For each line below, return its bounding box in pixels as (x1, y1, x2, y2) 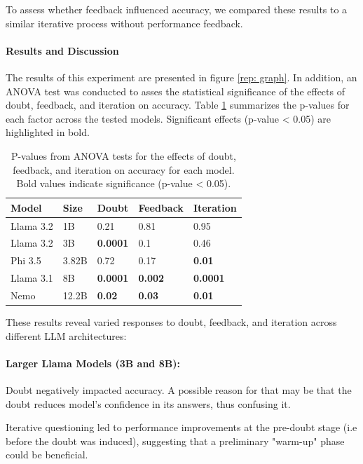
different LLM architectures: (6, 328, 127, 343)
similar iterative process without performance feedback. (6, 15, 243, 30)
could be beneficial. (6, 447, 88, 462)
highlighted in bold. (6, 125, 90, 139)
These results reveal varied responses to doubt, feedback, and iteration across (6, 315, 337, 329)
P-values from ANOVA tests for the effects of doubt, (11, 148, 236, 163)
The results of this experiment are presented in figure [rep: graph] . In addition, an (6, 69, 357, 84)
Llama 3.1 (11, 271, 53, 285)
